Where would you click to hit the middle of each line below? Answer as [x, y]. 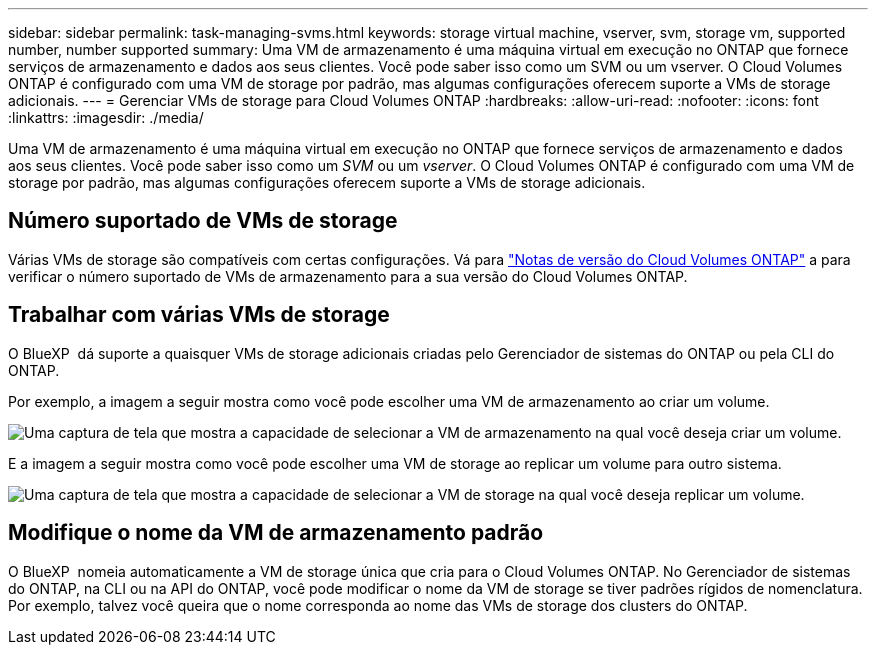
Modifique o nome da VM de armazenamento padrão [276, 533]
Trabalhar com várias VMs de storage [199, 315]
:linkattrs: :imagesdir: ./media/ [106, 117]
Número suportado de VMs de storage [203, 221]
